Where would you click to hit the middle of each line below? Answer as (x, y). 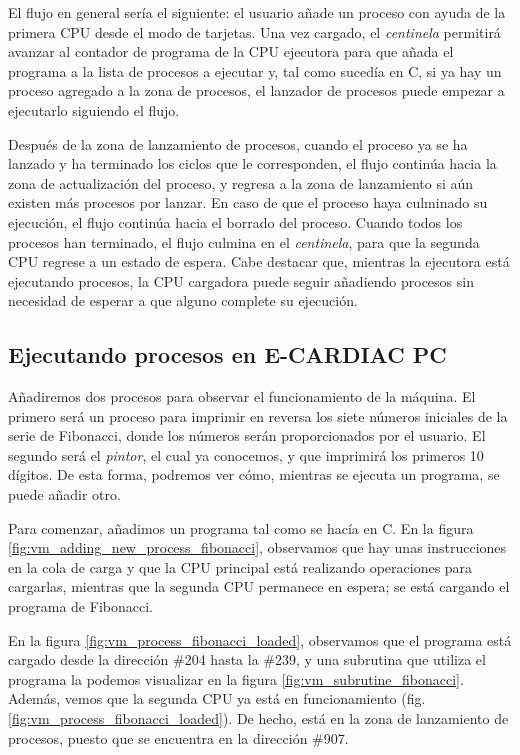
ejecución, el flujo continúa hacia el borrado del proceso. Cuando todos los (235, 221)
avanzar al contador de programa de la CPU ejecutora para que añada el (231, 51)
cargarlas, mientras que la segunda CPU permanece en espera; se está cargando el (259, 586)
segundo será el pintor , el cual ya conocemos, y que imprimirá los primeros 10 (246, 454)
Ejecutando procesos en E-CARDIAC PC (227, 354)
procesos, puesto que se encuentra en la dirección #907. (178, 737)
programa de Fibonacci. (80, 606)
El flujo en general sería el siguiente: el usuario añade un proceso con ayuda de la (257, 12)
